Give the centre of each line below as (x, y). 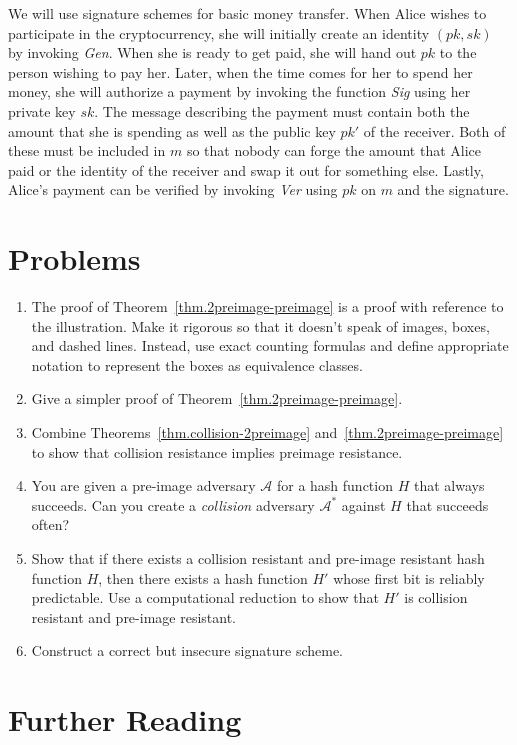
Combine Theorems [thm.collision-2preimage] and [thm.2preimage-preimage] (267, 432)
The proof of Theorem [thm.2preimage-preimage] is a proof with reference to (267, 306)
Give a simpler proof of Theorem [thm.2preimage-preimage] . (217, 398)
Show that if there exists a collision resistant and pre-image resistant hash (258, 558)
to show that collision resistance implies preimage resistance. (217, 451)
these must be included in (87, 150)
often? (50, 524)
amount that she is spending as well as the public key (172, 130)
